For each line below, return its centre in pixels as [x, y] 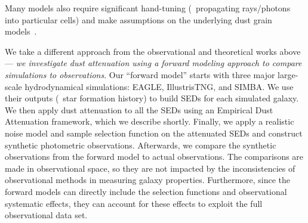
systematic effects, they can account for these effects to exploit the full [134, 203]
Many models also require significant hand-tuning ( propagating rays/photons [148, 8]
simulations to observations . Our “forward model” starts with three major [140, 74]
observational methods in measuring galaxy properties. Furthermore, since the [148, 180]
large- [288, 74]
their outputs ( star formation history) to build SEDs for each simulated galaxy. [152, 98]
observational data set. [46, 215]
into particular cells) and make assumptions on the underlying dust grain [138, 19]
